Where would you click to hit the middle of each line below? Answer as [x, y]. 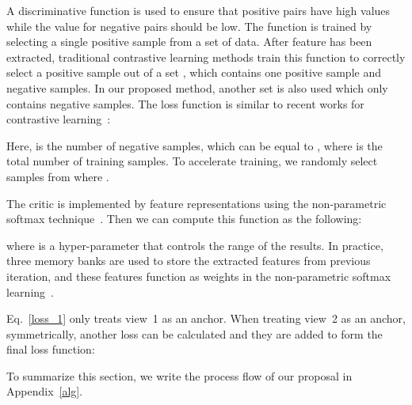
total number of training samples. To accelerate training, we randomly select [192, 161]
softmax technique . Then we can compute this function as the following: [184, 219]
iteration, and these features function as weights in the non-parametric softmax [199, 276]
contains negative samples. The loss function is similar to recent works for [185, 103]
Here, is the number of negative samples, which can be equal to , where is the [195, 145]
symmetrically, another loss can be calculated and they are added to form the [195, 333]
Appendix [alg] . [45, 391]
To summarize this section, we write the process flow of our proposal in [179, 375]
